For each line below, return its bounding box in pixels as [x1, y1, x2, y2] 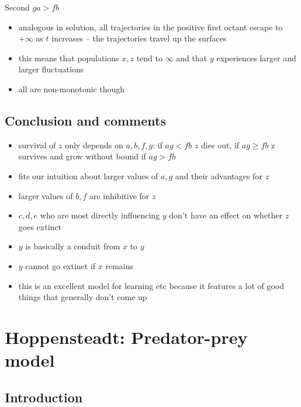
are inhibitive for [89, 189, 150, 201]
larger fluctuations [18, 63, 84, 75]
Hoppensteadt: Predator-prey [5, 325, 248, 349]
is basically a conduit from [25, 240, 120, 252]
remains [105, 259, 134, 272]
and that [176, 51, 207, 64]
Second [5, 1, 30, 13]
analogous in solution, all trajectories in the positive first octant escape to [18, 20, 283, 33]
